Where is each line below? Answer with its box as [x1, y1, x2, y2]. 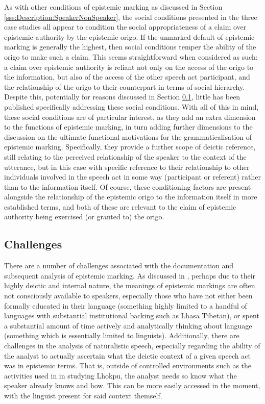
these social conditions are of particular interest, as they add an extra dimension [4, 111, 256, 122]
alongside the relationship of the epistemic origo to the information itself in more [4, 191, 257, 202]
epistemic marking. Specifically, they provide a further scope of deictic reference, [4, 141, 256, 152]
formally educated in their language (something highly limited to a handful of [4, 300, 247, 311]
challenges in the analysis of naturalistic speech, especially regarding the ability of [4, 340, 260, 351]
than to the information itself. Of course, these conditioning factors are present [4, 181, 251, 192]
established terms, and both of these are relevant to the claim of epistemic [4, 201, 236, 212]
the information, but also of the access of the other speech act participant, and [4, 71, 250, 82]
